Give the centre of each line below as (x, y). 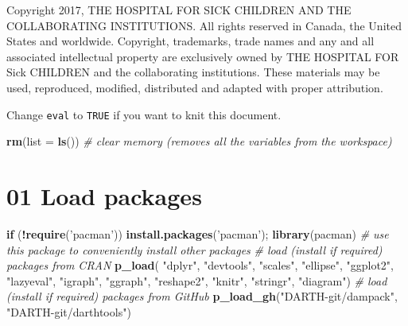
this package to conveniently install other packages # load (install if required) (194, 249)
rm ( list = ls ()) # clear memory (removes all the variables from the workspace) (199, 141)
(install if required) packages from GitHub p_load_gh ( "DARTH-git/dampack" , (202, 296)
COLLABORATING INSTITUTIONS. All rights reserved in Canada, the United (204, 25)
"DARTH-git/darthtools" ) (69, 311)
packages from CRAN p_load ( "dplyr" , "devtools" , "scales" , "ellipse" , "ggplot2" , (200, 265)
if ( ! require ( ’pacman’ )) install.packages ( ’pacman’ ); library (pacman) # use (198, 233)
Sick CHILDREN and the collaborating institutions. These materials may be (193, 72)
